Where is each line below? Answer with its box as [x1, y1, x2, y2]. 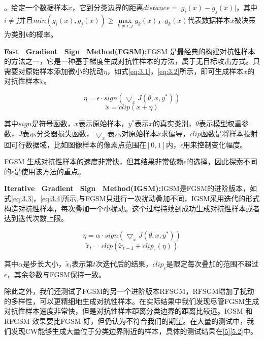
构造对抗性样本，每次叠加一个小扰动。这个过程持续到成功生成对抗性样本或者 [4, 203, 260, 213]
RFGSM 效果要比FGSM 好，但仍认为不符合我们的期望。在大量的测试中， [4, 315, 247, 326]
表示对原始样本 [107, 128, 157, 138]
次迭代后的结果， [95, 258, 153, 269]
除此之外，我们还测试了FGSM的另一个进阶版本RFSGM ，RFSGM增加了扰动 [4, 286, 254, 296]
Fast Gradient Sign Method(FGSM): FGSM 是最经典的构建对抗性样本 [4, 46, 255, 56]
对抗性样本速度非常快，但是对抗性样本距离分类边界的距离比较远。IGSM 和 [4, 306, 253, 316]
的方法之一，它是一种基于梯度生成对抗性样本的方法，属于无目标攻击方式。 [4, 56, 253, 66]
